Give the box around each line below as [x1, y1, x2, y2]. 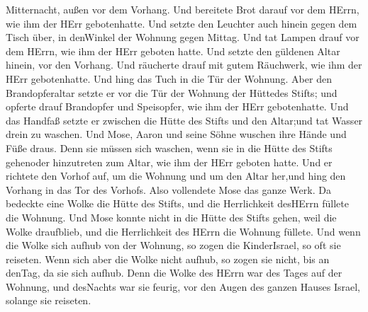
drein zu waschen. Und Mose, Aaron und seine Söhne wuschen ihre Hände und [6, 127, 347, 141]
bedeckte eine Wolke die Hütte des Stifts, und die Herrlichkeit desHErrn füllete [6, 196, 349, 211]
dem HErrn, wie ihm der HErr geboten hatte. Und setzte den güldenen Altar [6, 43, 340, 58]
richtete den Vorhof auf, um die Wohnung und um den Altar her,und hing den [6, 168, 346, 183]
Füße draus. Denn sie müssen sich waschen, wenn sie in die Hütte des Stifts [6, 140, 333, 155]
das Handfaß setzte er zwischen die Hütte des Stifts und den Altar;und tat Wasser [6, 112, 363, 127]
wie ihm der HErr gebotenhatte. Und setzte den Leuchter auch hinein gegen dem [6, 16, 357, 30]
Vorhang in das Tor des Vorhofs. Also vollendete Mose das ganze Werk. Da [6, 182, 331, 197]
